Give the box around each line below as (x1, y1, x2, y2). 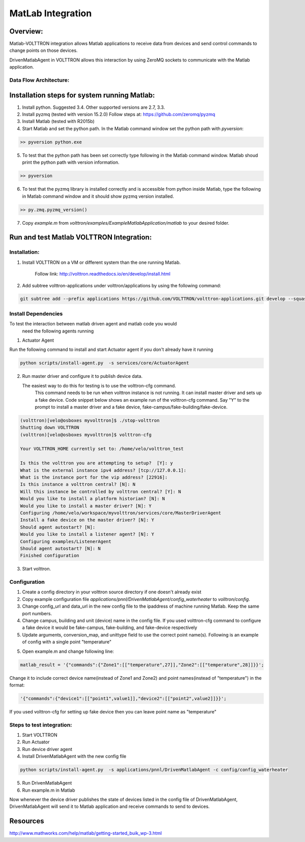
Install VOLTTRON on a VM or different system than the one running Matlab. (22, 259, 181, 265)
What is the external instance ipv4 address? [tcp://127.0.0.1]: (20, 467, 187, 473)
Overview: (9, 27, 43, 36)
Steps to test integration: (9, 721, 72, 728)
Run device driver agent (22, 746, 73, 752)
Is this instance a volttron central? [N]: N (20, 482, 136, 488)
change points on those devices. (9, 47, 78, 53)
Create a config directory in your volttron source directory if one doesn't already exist (22, 589, 202, 595)
